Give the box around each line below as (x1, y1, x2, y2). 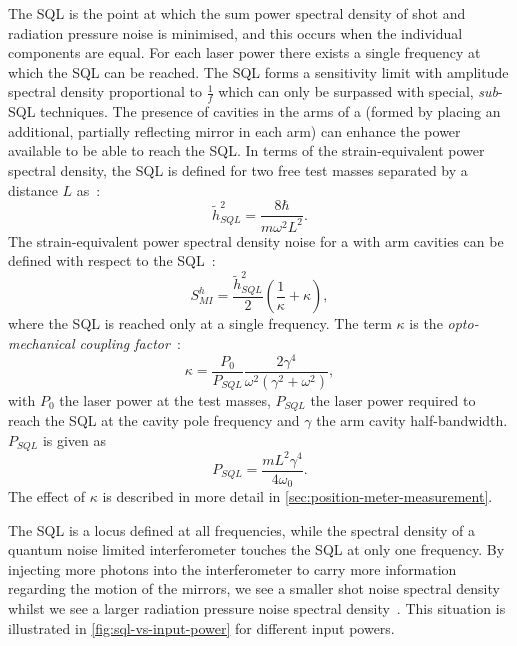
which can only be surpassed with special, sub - (218, 81, 503, 102)
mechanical (8, 332, 75, 353)
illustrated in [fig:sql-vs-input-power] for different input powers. (8, 617, 395, 638)
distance (8, 179, 58, 200)
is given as (42, 429, 107, 450)
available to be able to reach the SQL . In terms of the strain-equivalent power (8, 140, 485, 161)
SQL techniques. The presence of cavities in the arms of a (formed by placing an (8, 101, 501, 122)
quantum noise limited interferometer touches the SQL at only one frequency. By (8, 539, 505, 560)
